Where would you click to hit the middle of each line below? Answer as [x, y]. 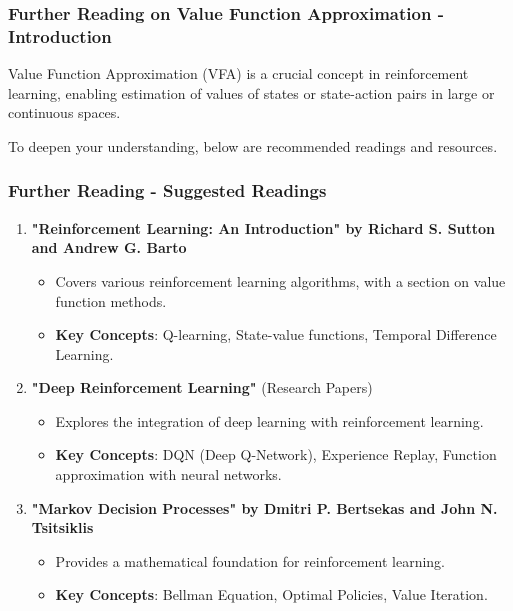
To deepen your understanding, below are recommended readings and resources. [253, 145]
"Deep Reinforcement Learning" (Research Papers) [202, 387]
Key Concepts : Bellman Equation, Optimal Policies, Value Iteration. [271, 594]
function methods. [111, 300]
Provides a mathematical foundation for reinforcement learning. [250, 560]
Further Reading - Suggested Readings [167, 190]
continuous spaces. [64, 112]
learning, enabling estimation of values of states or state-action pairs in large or [251, 92]
